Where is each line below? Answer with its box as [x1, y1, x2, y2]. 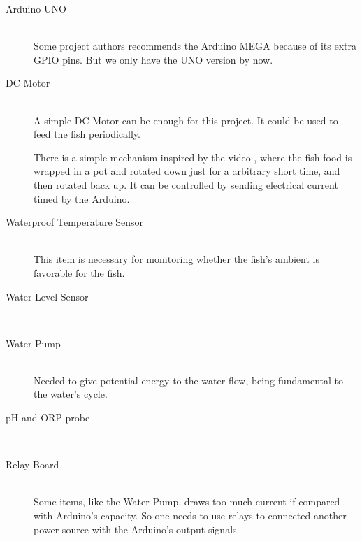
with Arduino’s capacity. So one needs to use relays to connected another [34, 508, 347, 523]
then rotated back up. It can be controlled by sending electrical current [34, 177, 338, 192]
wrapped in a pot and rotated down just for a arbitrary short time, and [34, 164, 340, 178]
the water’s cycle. [34, 387, 108, 401]
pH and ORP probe [6, 410, 90, 425]
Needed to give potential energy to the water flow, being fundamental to [34, 373, 344, 387]
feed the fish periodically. [34, 127, 140, 141]
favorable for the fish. [34, 265, 125, 280]
